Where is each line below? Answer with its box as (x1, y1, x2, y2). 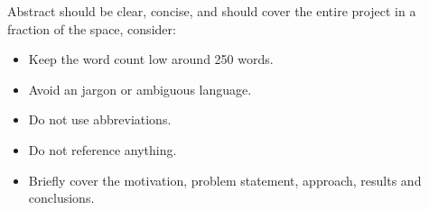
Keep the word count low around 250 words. (28, 50, 274, 68)
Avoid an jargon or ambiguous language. (28, 79, 252, 98)
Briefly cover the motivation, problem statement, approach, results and (28, 170, 422, 189)
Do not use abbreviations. (28, 110, 172, 129)
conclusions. (28, 188, 95, 207)
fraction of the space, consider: (7, 19, 176, 38)
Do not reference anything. (28, 140, 177, 159)
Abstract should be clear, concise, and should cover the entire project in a (7, 2, 416, 20)
